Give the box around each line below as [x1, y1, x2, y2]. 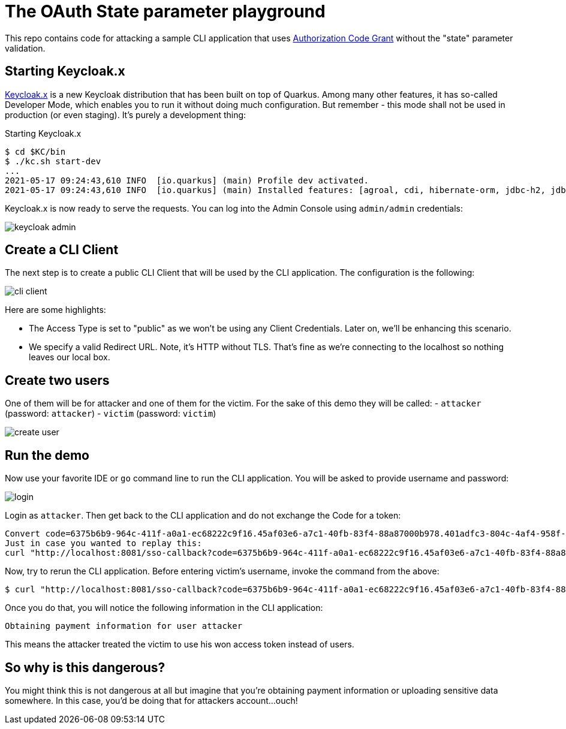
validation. [5, 43, 46, 53]
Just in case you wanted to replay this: [5, 538, 202, 549]
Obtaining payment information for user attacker [5, 621, 243, 631]
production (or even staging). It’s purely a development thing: [5, 109, 246, 120]
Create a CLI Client [5, 242, 119, 258]
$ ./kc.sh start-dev [5, 156, 101, 166]
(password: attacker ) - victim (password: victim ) [5, 408, 216, 419]
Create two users [5, 372, 110, 388]
